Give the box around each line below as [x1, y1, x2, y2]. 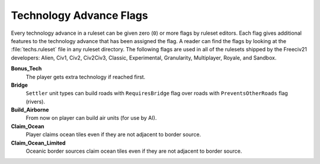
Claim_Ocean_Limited [11, 139, 66, 146]
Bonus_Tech [11, 65, 42, 72]
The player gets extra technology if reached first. [25, 73, 146, 80]
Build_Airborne [11, 106, 49, 113]
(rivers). [25, 98, 46, 105]
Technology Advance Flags [11, 9, 148, 22]
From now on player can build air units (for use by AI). [25, 114, 157, 122]
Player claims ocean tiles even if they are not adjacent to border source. [25, 131, 201, 138]
